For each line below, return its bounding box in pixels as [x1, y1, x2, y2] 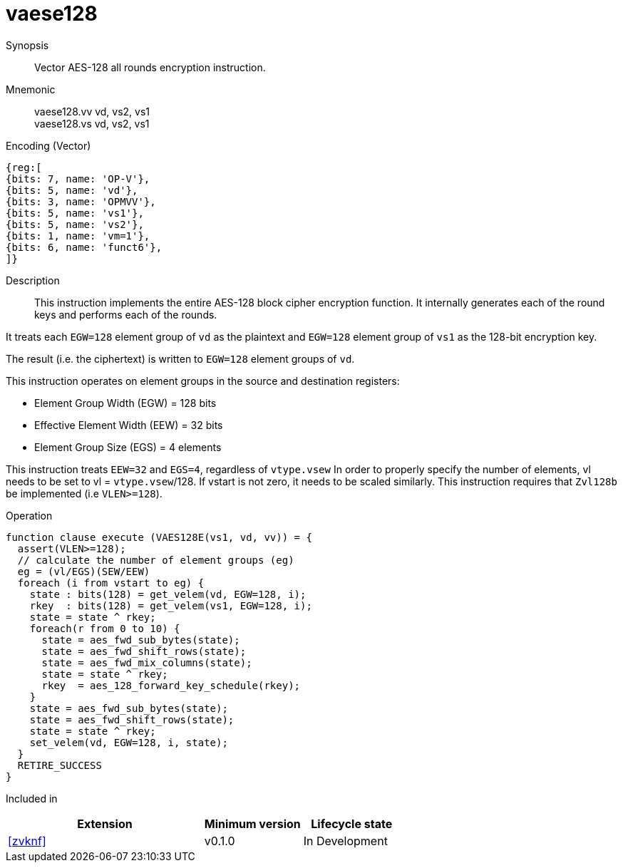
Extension [77, 816, 133, 831]
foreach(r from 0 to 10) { [29, 622, 180, 634]
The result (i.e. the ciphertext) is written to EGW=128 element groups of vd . [6, 352, 355, 365]
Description [6, 274, 60, 286]
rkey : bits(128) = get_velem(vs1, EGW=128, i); [29, 599, 312, 611]
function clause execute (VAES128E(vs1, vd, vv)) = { [6, 531, 312, 543]
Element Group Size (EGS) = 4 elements [34, 440, 222, 453]
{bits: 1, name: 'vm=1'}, [6, 229, 150, 242]
